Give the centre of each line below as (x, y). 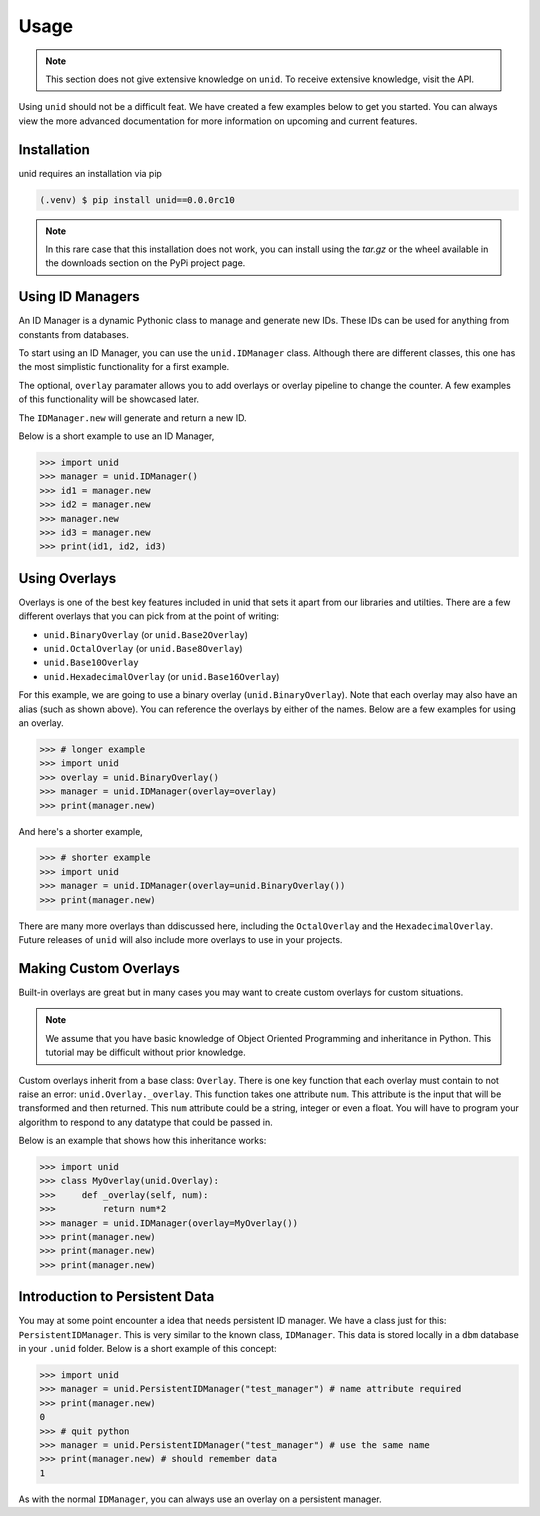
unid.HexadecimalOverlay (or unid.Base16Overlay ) (161, 676)
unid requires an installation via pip (90, 173)
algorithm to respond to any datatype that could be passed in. (146, 1122)
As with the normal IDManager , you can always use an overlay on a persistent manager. (200, 1499)
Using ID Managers (79, 296)
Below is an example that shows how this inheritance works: (142, 1141)
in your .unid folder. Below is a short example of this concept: (147, 1349)
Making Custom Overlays (99, 968)
